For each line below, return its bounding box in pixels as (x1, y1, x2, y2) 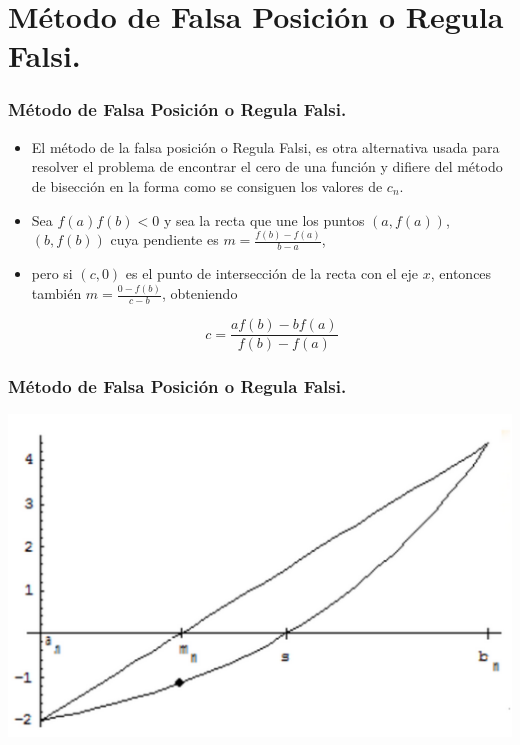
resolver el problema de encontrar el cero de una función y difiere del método (31, 156, 503, 177)
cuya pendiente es (110, 229, 219, 250)
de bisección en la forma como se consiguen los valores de (31, 175, 383, 196)
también (31, 283, 82, 304)
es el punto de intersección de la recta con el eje (125, 263, 419, 284)
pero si (31, 263, 73, 284)
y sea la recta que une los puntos (163, 209, 365, 230)
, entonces (430, 263, 492, 284)
